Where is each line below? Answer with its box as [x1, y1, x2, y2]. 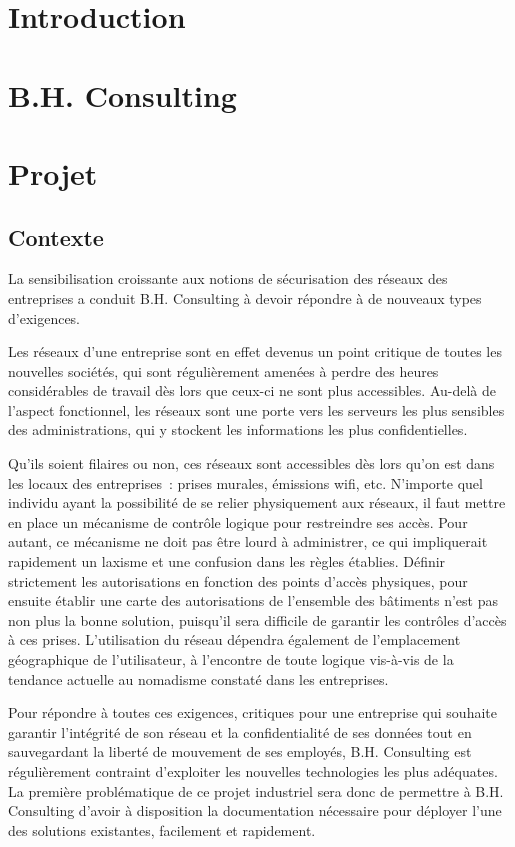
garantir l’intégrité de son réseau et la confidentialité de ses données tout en [8, 721, 472, 742]
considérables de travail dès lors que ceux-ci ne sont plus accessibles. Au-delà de [8, 380, 497, 401]
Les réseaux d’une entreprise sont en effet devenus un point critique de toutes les [8, 341, 502, 362]
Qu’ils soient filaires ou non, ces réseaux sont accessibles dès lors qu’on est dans [8, 453, 495, 474]
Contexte [8, 221, 104, 252]
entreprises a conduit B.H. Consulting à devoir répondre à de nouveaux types [8, 287, 482, 308]
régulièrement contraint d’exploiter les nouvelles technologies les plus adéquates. [8, 760, 498, 781]
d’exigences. [8, 307, 81, 328]
